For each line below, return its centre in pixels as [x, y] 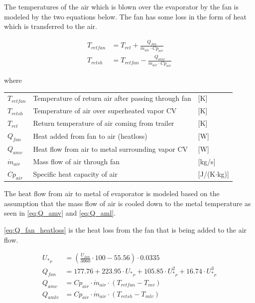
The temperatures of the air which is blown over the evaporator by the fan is [122, 6]
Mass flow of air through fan [76, 161]
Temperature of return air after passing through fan [112, 98]
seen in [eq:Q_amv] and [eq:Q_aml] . [60, 213]
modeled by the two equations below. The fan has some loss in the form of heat [125, 16]
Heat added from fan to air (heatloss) [90, 136]
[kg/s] [207, 161]
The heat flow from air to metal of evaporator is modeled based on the [112, 193]
